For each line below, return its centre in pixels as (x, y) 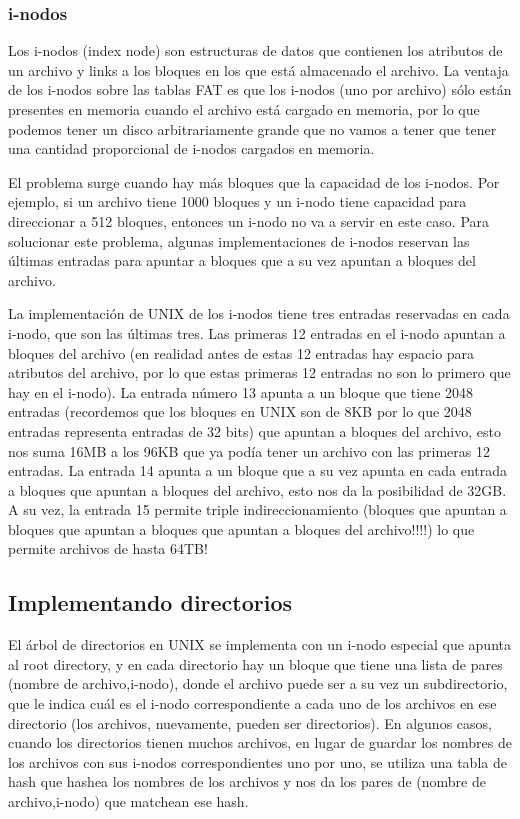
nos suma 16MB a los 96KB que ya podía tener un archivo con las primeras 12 (249, 450)
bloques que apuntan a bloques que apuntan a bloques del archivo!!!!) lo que (241, 528)
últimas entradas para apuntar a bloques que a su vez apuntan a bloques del (242, 260)
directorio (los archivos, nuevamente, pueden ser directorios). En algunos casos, (250, 722)
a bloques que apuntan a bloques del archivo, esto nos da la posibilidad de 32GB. (257, 489)
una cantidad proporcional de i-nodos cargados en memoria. (191, 148)
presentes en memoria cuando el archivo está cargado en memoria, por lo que (244, 109)
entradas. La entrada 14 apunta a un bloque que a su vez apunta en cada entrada (258, 470)
